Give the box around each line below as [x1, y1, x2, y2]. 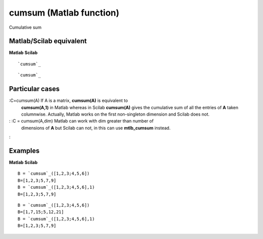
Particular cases [9, 85, 60, 93]
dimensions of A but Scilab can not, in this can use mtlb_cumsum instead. [21, 125, 170, 131]
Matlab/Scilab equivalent [9, 37, 87, 45]
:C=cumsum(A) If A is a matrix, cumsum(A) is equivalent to [9, 98, 128, 103]
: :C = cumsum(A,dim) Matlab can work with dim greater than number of [9, 118, 154, 124]
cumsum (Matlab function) [9, 7, 119, 18]
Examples [9, 146, 40, 155]
